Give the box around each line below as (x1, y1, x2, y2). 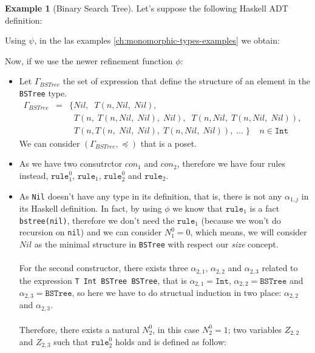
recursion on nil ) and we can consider (19, 226, 162, 238)
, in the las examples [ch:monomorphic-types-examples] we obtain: (34, 34, 280, 47)
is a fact (249, 201, 280, 214)
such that (53, 335, 89, 348)
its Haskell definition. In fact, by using (19, 201, 162, 214)
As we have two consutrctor (19, 157, 123, 170)
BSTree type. (19, 86, 67, 99)
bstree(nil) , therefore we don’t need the (19, 213, 175, 226)
